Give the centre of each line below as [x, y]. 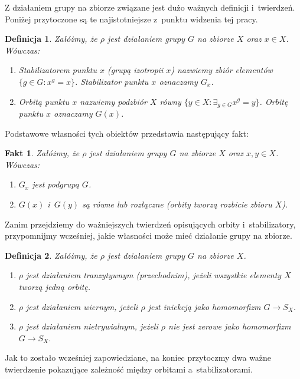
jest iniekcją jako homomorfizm [204, 306]
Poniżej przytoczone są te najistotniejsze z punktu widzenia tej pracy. [131, 19]
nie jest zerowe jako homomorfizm [230, 326]
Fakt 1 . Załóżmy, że [42, 153]
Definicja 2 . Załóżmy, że [51, 255]
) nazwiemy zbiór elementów [222, 70]
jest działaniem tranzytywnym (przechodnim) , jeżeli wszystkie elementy [154, 275]
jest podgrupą [56, 184]
